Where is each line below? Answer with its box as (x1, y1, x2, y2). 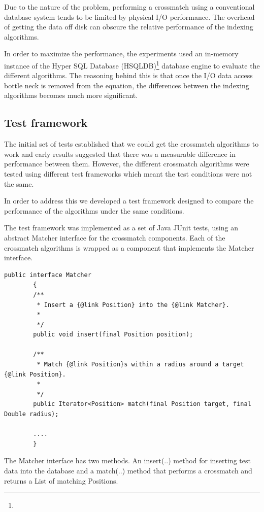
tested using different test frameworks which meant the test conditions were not (4, 168, 252, 179)
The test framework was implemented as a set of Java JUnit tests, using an (4, 222, 238, 233)
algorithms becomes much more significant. (4, 90, 138, 100)
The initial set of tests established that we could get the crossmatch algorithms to (4, 139, 259, 149)
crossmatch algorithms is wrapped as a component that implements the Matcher (4, 242, 254, 253)
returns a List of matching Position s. (4, 475, 118, 486)
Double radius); (4, 411, 59, 418)
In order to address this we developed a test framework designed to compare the (4, 195, 254, 206)
